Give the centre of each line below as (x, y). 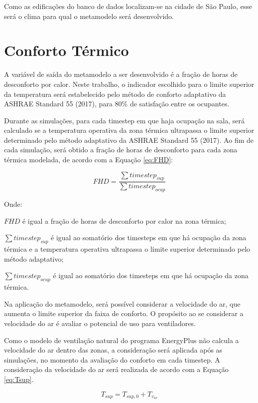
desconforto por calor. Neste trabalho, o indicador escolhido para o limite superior (129, 84)
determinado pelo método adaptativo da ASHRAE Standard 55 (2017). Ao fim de (129, 140)
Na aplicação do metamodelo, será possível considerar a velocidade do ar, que (122, 303)
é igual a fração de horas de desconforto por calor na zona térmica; (124, 220)
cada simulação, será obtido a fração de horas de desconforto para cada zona (121, 150)
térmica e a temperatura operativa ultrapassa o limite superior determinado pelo (127, 249)
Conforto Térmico (66, 50)
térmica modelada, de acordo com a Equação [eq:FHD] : (88, 160)
